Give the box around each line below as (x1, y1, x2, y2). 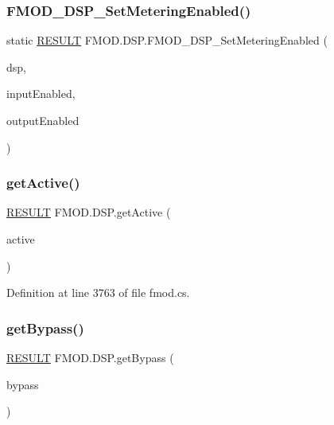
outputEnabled (6, 112, 80, 128)
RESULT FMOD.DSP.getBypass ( (6, 349, 174, 365)
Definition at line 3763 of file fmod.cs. (6, 284, 190, 301)
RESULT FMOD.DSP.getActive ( (6, 204, 171, 220)
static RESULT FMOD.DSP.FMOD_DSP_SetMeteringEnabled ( (6, 32, 328, 49)
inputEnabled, (6, 85, 76, 102)
